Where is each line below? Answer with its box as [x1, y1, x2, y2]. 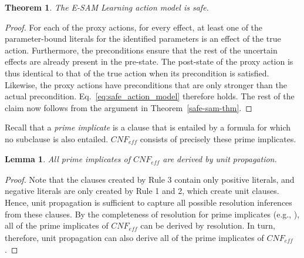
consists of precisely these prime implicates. [140, 132, 296, 145]
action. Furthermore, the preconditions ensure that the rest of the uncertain [5, 43, 278, 56]
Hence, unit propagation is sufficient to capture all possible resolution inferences [5, 196, 292, 209]
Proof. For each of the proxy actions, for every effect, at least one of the [5, 21, 263, 33]
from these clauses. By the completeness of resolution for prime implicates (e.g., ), [5, 207, 300, 220]
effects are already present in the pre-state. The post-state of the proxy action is [5, 55, 293, 68]
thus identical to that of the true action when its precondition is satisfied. [5, 66, 269, 79]
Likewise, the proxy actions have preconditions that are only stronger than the [5, 78, 287, 91]
